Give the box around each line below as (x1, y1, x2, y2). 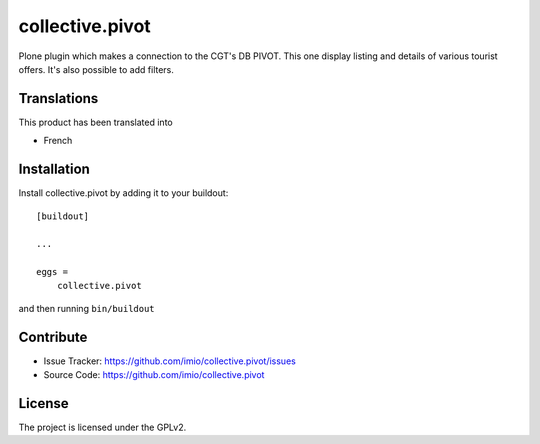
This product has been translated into (18, 116, 174, 128)
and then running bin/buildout (18, 302, 155, 314)
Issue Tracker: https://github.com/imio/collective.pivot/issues (43, 355, 297, 367)
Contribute (18, 328, 88, 345)
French (43, 135, 73, 147)
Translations (18, 90, 99, 107)
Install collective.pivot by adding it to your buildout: (18, 187, 229, 199)
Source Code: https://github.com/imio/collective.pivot (43, 369, 265, 381)
